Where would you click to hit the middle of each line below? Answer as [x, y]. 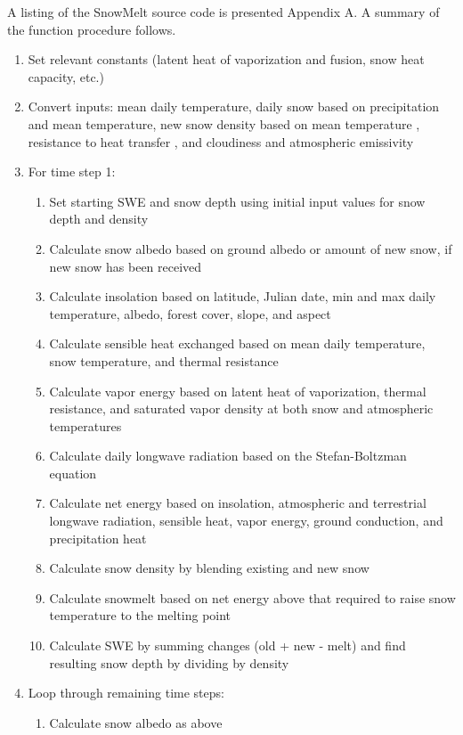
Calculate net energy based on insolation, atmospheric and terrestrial [238, 503]
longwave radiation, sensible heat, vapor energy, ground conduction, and [246, 521]
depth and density [99, 219]
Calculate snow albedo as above [136, 722]
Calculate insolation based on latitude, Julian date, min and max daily [243, 296]
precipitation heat [98, 538]
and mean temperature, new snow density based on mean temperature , [224, 123]
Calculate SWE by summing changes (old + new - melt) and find [227, 645]
